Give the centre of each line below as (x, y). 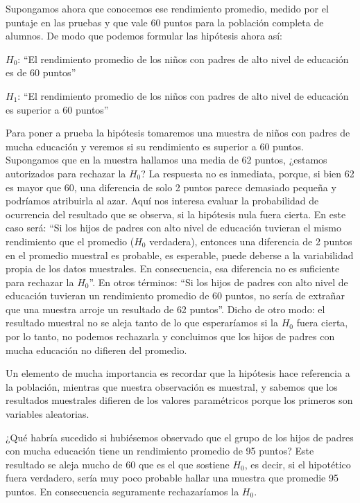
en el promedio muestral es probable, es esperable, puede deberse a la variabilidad (180, 255)
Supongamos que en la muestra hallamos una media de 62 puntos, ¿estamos (166, 160)
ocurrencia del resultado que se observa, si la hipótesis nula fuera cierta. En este (176, 214)
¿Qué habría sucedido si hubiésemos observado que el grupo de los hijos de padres (180, 437)
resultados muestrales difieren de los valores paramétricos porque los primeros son (179, 400)
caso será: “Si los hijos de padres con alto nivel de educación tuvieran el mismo (173, 228)
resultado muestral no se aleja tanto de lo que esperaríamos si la (142, 323)
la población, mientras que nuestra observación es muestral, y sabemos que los (172, 386)
